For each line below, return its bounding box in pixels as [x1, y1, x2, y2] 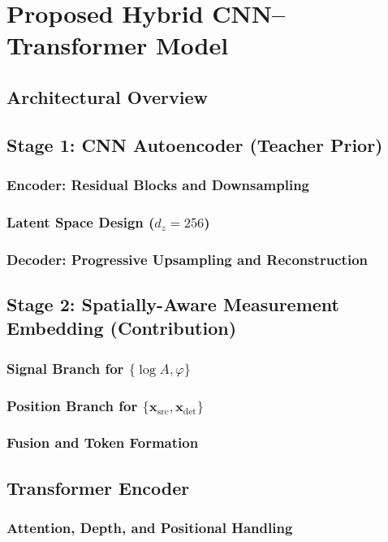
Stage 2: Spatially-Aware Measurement [6, 292, 339, 317]
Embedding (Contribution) [6, 315, 237, 340]
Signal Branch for [6, 358, 124, 378]
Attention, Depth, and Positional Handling [6, 518, 293, 538]
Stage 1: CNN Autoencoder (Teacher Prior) [6, 132, 383, 157]
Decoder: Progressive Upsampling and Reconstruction [6, 249, 368, 269]
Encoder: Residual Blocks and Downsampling [6, 175, 310, 195]
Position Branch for [6, 395, 138, 415]
